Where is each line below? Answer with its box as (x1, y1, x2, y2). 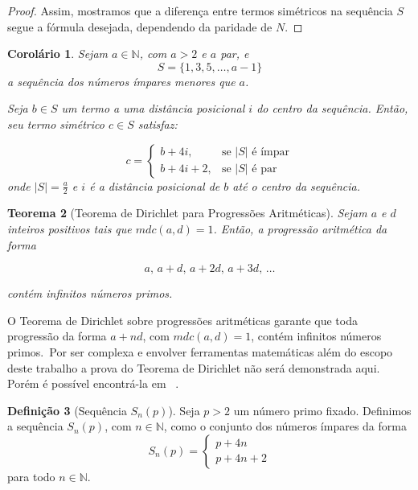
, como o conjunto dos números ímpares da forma (163, 418, 407, 434)
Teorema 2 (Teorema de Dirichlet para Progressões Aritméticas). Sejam (7, 204, 367, 221)
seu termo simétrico (7, 115, 104, 132)
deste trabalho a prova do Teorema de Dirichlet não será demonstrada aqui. (7, 359, 380, 376)
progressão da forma (7, 327, 107, 344)
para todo (7, 467, 55, 484)
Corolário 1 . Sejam (7, 45, 109, 62)
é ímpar (252, 146, 289, 159)
